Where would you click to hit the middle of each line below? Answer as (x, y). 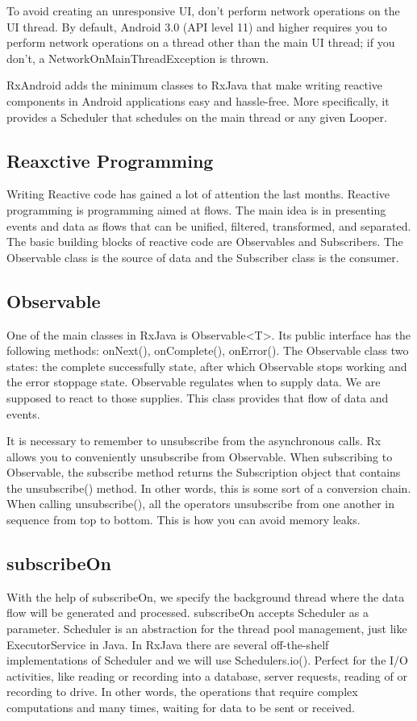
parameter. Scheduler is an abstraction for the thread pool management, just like (207, 629)
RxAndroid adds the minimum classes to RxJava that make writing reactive (195, 85)
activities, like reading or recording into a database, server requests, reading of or (207, 675)
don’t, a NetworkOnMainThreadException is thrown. (138, 58)
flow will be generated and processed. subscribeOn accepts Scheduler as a (188, 613)
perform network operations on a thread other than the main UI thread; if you (201, 42)
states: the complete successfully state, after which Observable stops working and (207, 366)
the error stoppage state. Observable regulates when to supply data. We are (194, 382)
